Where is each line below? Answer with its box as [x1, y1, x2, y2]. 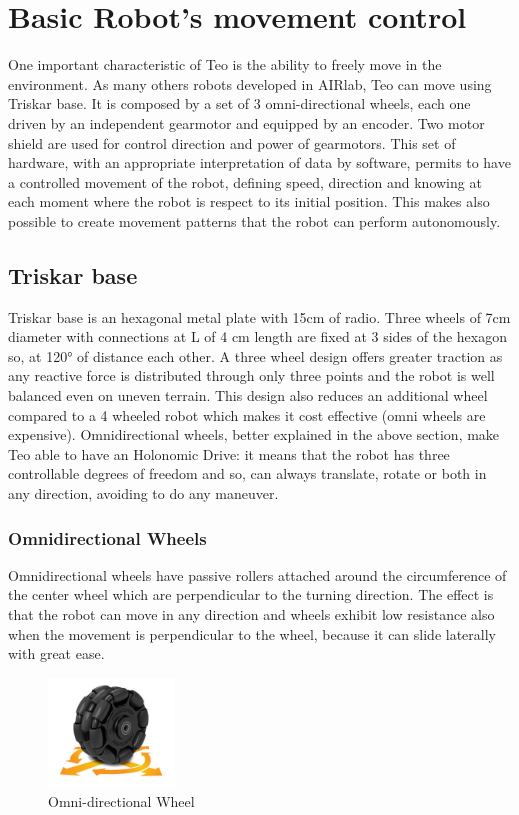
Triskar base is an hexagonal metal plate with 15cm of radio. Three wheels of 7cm [8, 306, 511, 327]
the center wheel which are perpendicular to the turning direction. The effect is [8, 584, 494, 605]
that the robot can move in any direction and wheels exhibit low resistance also [8, 604, 495, 625]
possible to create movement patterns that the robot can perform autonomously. [8, 210, 501, 231]
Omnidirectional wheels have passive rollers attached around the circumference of [8, 564, 507, 585]
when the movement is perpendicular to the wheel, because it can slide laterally [8, 623, 496, 644]
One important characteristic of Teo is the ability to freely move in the [8, 54, 442, 75]
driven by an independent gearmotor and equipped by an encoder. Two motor [8, 112, 485, 133]
